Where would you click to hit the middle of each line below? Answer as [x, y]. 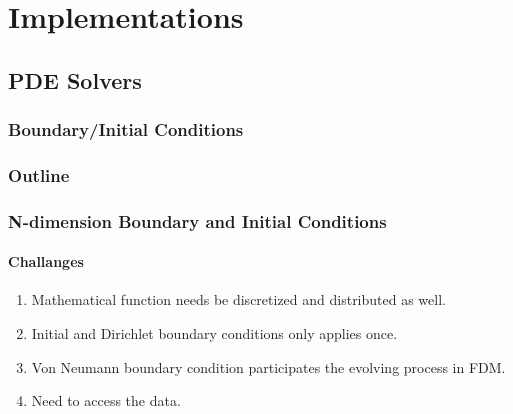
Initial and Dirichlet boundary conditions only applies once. [214, 333]
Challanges [46, 261]
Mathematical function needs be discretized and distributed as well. [238, 299]
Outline [39, 174]
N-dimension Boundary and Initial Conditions [197, 220]
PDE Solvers [75, 79]
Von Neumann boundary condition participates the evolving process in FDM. [268, 366]
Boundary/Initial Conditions [126, 129]
